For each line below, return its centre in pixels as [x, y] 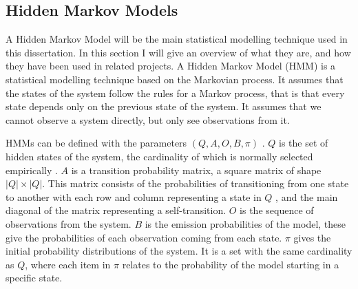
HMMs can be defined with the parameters [96, 143]
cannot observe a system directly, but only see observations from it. [148, 119]
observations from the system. [69, 223]
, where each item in [68, 264]
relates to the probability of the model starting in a [231, 264]
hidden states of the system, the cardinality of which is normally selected [159, 156]
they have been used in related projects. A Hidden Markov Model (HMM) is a [171, 66]
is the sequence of [277, 210]
